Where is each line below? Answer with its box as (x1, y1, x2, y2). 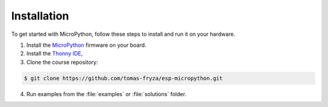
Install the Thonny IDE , (26, 50, 83, 57)
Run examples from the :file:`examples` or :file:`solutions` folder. (26, 90, 186, 97)
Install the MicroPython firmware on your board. (26, 41, 147, 49)
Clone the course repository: (26, 58, 98, 66)
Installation (11, 9, 69, 22)
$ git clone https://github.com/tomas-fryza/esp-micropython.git (24, 75, 223, 81)
